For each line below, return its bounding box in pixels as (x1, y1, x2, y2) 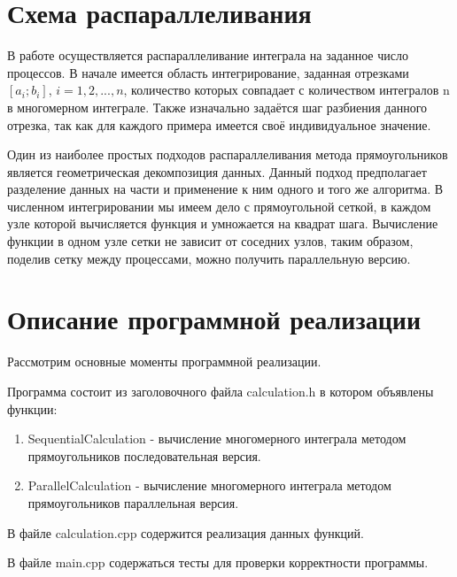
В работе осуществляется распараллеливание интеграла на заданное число (7, 46, 408, 65)
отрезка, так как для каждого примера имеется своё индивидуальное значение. (7, 115, 431, 134)
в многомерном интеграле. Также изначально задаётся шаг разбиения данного (7, 97, 428, 116)
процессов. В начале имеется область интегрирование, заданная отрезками (7, 63, 409, 81)
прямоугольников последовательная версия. (27, 446, 261, 465)
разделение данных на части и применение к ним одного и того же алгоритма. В (7, 180, 444, 198)
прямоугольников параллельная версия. (27, 493, 239, 512)
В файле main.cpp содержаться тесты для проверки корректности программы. (7, 553, 429, 572)
